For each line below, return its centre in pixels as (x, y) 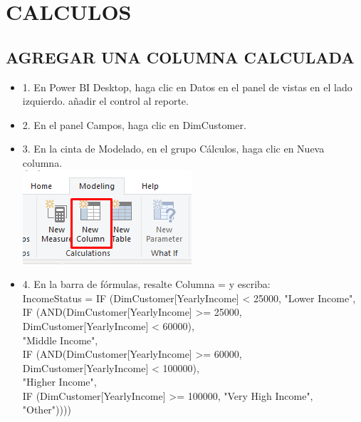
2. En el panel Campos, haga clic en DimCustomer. (134, 124)
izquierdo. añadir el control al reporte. (105, 101)
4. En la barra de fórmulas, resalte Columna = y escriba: (146, 284)
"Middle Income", (60, 340)
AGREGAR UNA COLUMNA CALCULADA (180, 57)
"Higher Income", (59, 382)
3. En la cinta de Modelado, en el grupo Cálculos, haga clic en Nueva (173, 149)
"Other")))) (47, 410)
